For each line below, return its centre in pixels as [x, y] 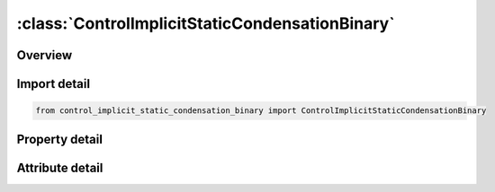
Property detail [60, 139]
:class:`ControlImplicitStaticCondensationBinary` [206, 23]
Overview [45, 55]
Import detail [53, 84]
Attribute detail [60, 167]
